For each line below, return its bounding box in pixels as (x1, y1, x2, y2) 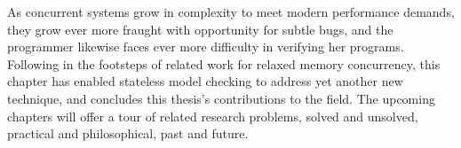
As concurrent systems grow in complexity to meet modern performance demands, (7, 3, 455, 20)
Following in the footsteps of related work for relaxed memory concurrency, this (7, 54, 441, 73)
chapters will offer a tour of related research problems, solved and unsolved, (7, 106, 418, 125)
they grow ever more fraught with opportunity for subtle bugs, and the (7, 19, 393, 38)
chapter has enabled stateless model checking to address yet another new (7, 72, 403, 90)
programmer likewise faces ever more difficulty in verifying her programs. (7, 37, 404, 56)
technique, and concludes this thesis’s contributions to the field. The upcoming (7, 89, 435, 107)
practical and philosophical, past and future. (7, 124, 249, 143)
